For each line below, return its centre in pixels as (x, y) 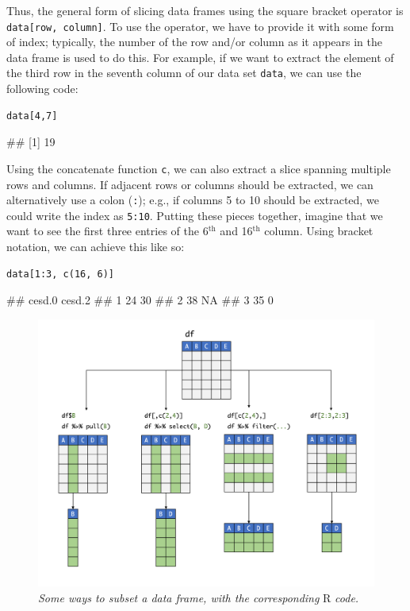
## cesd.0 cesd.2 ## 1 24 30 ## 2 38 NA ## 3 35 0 (140, 300)
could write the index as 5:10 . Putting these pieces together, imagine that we (195, 215)
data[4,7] (32, 116)
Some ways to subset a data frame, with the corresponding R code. (199, 598)
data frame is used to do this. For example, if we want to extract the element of (200, 57)
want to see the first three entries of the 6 (107, 231)
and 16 (236, 231)
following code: (42, 89)
